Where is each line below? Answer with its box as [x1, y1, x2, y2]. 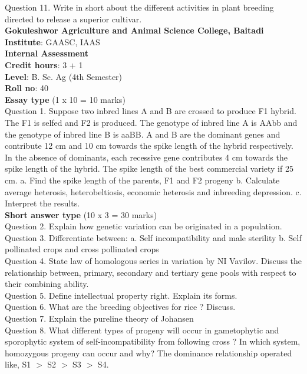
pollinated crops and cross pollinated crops [5, 243, 159, 255]
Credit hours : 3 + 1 [5, 58, 83, 71]
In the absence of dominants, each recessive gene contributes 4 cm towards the [5, 151, 288, 163]
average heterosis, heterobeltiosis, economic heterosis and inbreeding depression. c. [5, 185, 302, 198]
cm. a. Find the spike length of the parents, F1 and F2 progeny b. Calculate [5, 173, 280, 186]
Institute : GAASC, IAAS [5, 35, 100, 48]
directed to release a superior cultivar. [5, 12, 142, 25]
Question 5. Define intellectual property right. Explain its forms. [5, 289, 237, 301]
